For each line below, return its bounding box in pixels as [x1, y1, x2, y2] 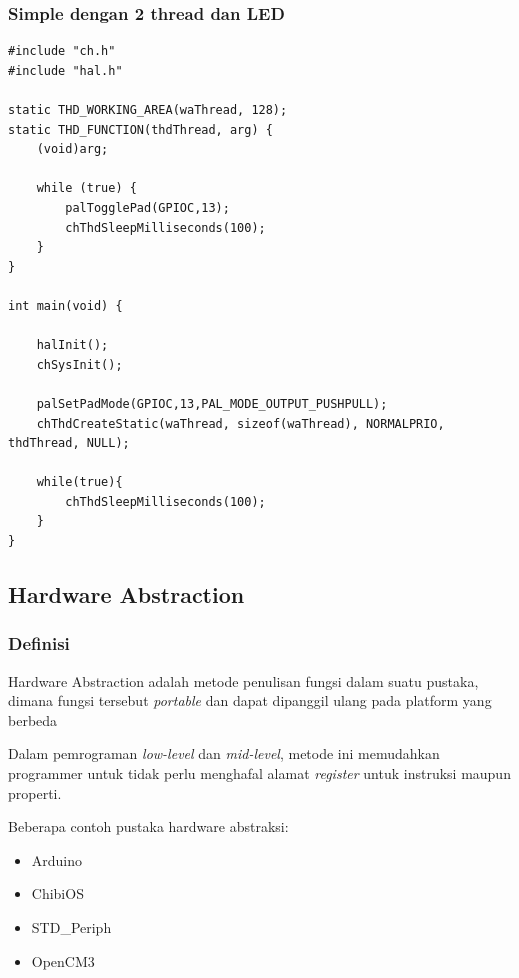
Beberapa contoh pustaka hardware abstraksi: [8, 816, 289, 837]
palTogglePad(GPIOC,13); [65, 200, 230, 215]
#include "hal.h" [8, 63, 123, 78]
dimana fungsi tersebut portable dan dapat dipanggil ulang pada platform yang [8, 690, 492, 711]
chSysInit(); [36, 357, 123, 372]
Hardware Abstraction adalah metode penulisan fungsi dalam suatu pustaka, [8, 670, 479, 691]
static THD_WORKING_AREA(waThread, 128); [8, 103, 288, 117]
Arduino [31, 849, 83, 870]
